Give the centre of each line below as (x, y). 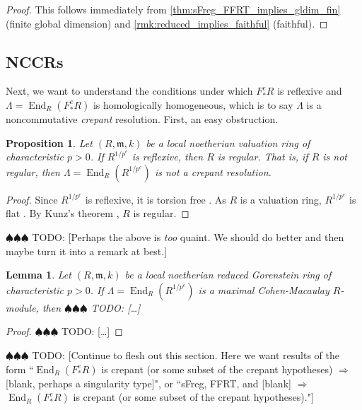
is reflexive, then (168, 157)
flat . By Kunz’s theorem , (63, 213)
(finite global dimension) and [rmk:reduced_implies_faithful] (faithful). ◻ (167, 23)
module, (22, 307)
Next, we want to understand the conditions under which (129, 91)
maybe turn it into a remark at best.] (87, 251)
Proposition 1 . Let (49, 142)
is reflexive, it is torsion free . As (156, 199)
